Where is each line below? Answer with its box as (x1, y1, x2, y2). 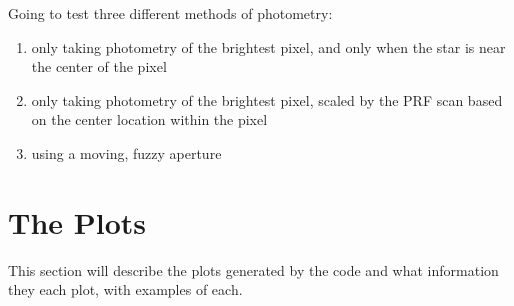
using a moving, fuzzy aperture (31, 142, 222, 163)
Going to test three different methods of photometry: (8, 3, 333, 23)
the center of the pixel (31, 56, 167, 77)
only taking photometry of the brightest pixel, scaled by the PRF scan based (31, 89, 503, 110)
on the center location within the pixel (31, 109, 268, 130)
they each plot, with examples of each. (8, 279, 243, 300)
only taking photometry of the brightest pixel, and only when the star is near (31, 36, 506, 57)
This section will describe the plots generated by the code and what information (8, 259, 499, 280)
